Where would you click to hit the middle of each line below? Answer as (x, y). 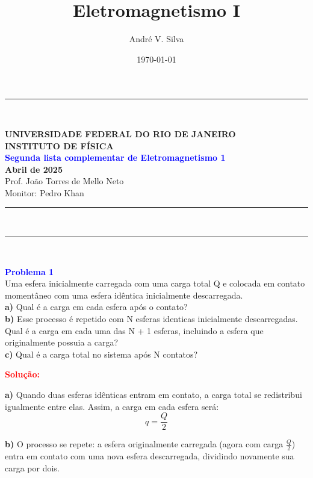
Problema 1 (29, 271)
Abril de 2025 (34, 169)
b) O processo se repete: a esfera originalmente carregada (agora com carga (144, 444)
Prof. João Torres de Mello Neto (64, 181)
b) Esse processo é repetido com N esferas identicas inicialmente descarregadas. (151, 319)
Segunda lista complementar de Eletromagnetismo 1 (115, 157)
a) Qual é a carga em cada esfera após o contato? (96, 307)
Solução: (22, 374)
